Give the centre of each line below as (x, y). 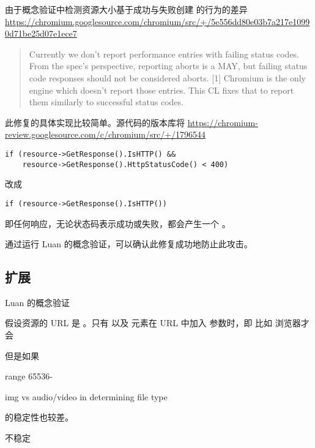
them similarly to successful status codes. (106, 102)
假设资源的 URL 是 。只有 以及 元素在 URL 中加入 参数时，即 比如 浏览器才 (157, 323)
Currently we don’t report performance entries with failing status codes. (164, 54)
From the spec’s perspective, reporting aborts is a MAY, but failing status (168, 66)
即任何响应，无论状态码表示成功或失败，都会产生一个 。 (118, 223)
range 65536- (29, 376)
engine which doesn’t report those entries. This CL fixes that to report (161, 90)
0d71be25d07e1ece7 (41, 33)
